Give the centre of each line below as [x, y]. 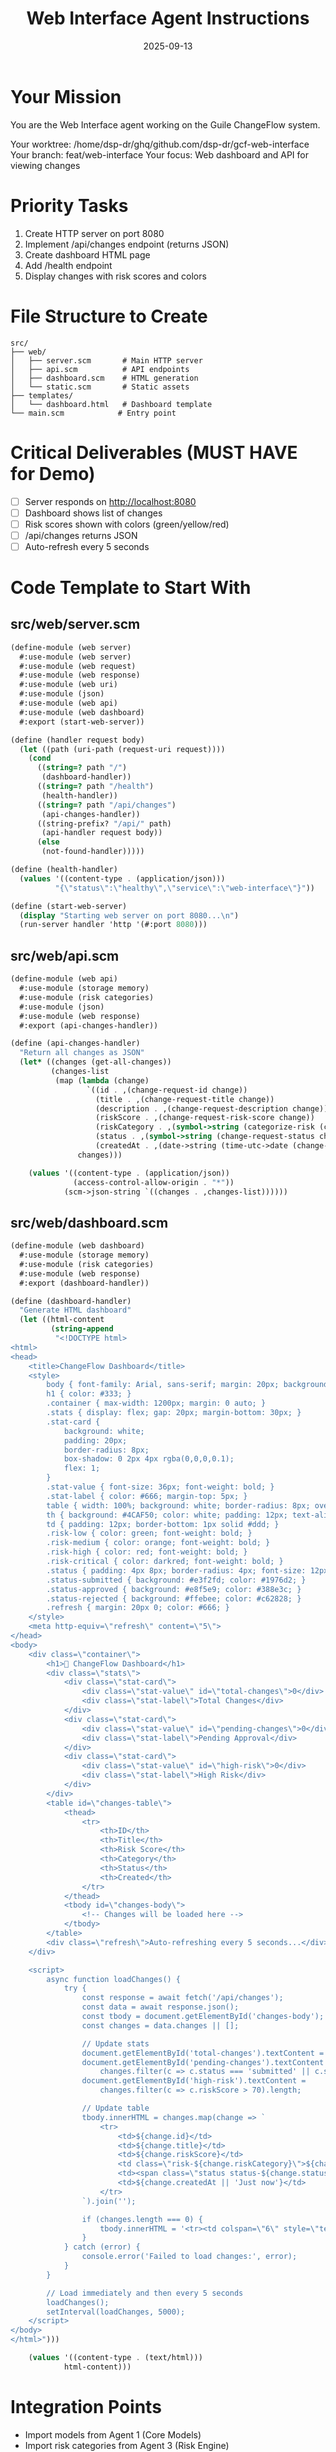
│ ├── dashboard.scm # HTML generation [104, 378]
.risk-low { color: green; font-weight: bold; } [149, 1533]
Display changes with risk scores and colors [115, 276]
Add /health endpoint [68, 265]
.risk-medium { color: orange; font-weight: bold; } [158, 1543]
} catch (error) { [102, 2247]
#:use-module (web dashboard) [82, 712]
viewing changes [45, 165]
